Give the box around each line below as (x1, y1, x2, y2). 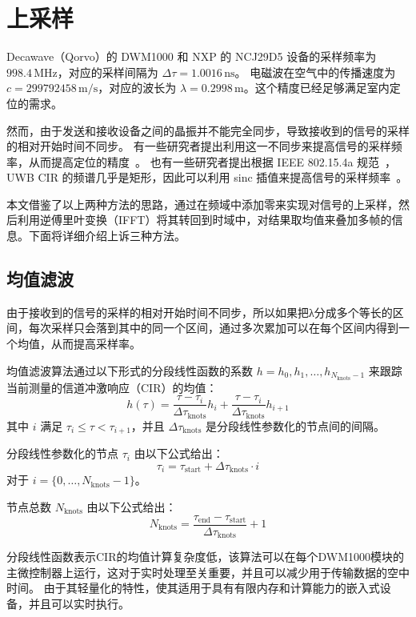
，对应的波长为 (98, 79, 177, 96)
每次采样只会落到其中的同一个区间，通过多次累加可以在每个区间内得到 (28, 319, 398, 336)
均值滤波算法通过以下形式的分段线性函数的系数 (6, 362, 253, 379)
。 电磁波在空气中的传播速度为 (234, 63, 396, 80)
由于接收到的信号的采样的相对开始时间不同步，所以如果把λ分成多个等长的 (6, 303, 393, 320)
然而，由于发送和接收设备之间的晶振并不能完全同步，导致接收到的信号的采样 (6, 122, 410, 138)
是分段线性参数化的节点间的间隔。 (205, 417, 385, 434)
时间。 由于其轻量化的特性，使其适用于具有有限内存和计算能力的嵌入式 (6, 579, 380, 596)
